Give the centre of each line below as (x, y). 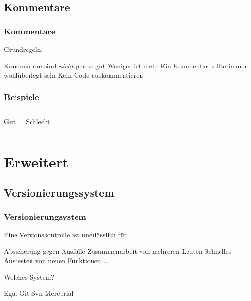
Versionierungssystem (59, 192)
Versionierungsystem (45, 216)
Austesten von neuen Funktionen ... (56, 260)
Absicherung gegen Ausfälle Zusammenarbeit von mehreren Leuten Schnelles (118, 251)
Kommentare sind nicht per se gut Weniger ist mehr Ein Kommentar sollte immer (126, 65)
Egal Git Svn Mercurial (39, 293)
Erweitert (36, 161)
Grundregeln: (24, 49)
